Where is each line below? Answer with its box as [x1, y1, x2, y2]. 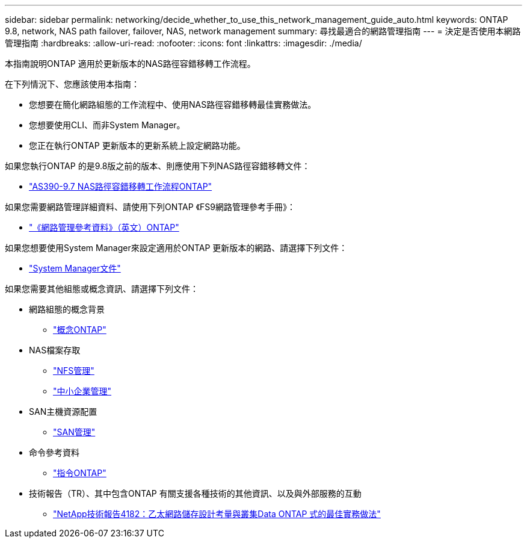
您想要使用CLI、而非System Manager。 [29, 120, 185, 130]
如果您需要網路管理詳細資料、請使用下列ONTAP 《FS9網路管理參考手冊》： [5, 202, 295, 212]
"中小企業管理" [53, 386, 112, 396]
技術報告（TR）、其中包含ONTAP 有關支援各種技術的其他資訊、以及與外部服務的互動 [29, 488, 362, 498]
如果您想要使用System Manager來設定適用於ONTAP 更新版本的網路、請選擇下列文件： [5, 243, 348, 253]
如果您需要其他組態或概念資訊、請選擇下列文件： [5, 284, 199, 294]
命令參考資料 [29, 447, 79, 458]
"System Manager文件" [29, 263, 121, 273]
